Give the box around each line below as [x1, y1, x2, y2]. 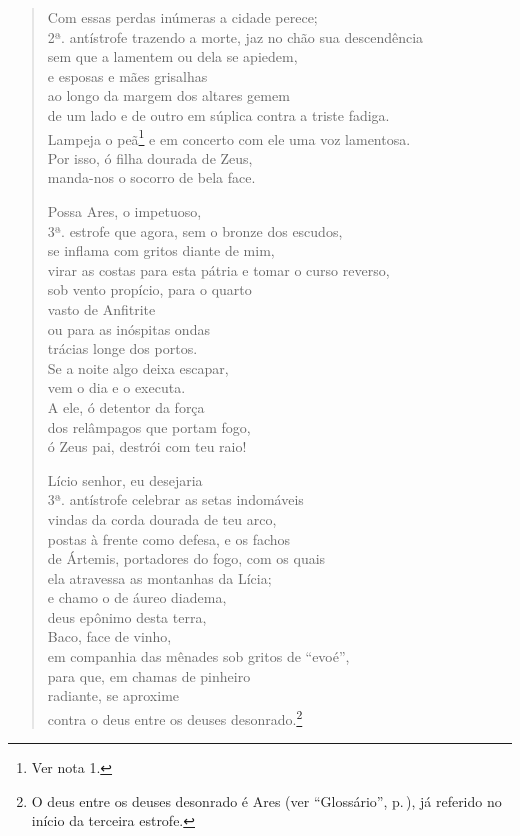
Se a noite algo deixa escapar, [47, 357, 229, 378]
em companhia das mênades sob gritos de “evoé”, [47, 646, 350, 667]
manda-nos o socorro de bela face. [47, 167, 256, 188]
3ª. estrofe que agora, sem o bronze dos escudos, [47, 220, 343, 241]
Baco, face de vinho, [47, 626, 172, 647]
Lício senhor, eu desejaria [47, 469, 203, 490]
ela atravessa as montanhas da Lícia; [47, 567, 272, 588]
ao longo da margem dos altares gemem [47, 85, 290, 106]
